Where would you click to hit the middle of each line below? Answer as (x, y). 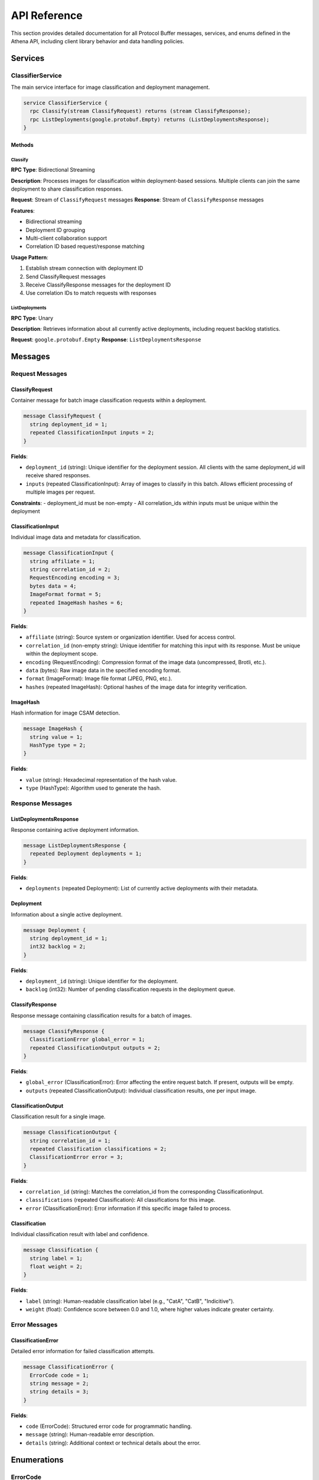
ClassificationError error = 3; (77, 1157)
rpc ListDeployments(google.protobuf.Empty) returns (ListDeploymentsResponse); (150, 119)
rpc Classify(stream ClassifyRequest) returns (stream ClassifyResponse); (140, 111)
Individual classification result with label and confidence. (80, 1234)
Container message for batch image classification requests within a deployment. (109, 400)
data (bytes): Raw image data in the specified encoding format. (103, 670)
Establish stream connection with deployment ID (84, 268)
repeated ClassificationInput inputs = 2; (92, 433)
